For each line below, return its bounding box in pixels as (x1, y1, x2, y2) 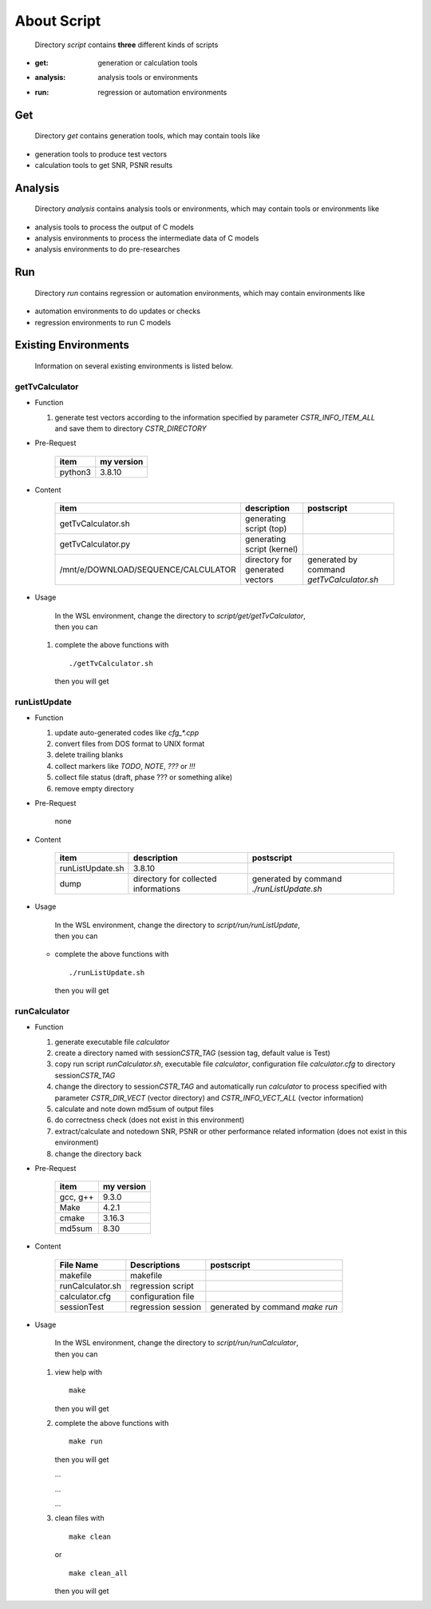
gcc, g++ (59, 1192, 94, 1203)
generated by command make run (210, 1301, 338, 1312)
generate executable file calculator (54, 1037, 170, 1046)
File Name (59, 1259, 99, 1270)
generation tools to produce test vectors (34, 149, 168, 159)
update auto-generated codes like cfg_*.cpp (54, 727, 200, 737)
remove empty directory (54, 783, 135, 793)
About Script (14, 12, 101, 30)
